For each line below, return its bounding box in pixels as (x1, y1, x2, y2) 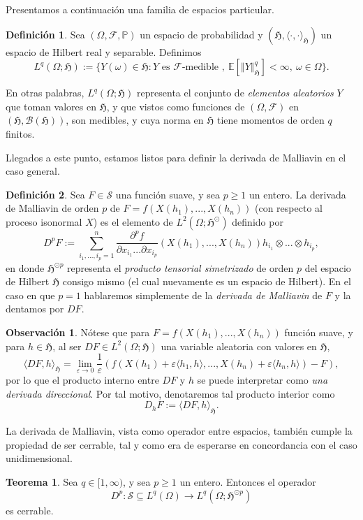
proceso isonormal (6, 214, 82, 229)
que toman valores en (6, 99, 96, 113)
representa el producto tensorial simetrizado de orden (67, 260, 294, 275)
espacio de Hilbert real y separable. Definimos (6, 44, 202, 59)
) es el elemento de (93, 214, 173, 229)
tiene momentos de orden (217, 113, 325, 127)
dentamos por (6, 301, 64, 316)
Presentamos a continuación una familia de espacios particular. (6, 2, 274, 16)
